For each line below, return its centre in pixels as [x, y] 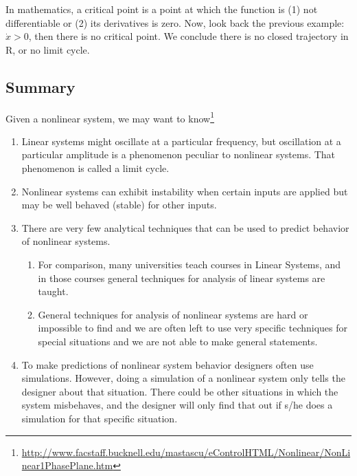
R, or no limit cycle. [48, 49]
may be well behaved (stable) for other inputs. [119, 205]
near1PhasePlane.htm [67, 465]
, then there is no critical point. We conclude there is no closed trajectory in [188, 36]
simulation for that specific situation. [100, 418]
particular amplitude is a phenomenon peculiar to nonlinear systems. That [178, 154]
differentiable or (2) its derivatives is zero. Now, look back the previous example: [175, 22]
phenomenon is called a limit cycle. [95, 168]
